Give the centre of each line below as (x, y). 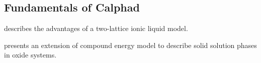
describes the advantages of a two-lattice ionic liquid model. (96, 28)
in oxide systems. (30, 55)
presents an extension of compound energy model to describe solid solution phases (130, 45)
